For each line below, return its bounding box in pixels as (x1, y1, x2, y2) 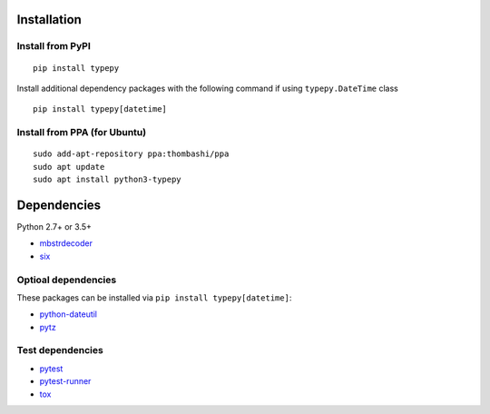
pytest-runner (39, 376, 92, 387)
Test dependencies (16, 344, 103, 357)
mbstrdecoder (39, 238, 93, 249)
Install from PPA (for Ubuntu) (16, 126, 147, 139)
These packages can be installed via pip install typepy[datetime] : (16, 291, 292, 303)
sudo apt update (33, 162, 105, 172)
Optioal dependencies (16, 273, 117, 286)
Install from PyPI (16, 40, 91, 53)
